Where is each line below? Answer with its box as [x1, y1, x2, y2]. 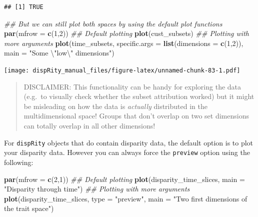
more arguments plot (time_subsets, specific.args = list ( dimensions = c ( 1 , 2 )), [4, 37, 243, 48]
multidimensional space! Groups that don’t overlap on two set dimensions [23, 110, 249, 121]
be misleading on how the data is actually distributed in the [23, 100, 207, 111]
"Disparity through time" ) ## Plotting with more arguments [4, 183, 190, 194]
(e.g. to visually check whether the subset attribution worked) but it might [23, 91, 254, 101]
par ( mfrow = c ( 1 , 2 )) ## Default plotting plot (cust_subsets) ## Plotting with [4, 28, 249, 38]
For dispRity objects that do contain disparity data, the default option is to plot [4, 137, 253, 147]
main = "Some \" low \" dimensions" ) [4, 47, 114, 58]
